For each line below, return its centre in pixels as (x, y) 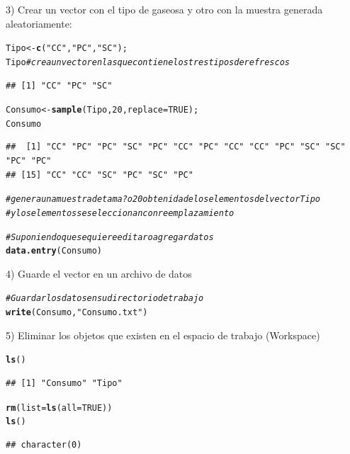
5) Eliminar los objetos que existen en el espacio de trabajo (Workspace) (163, 335)
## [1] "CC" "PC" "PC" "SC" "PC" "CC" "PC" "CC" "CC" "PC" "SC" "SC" (176, 147)
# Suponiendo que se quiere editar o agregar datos (110, 237)
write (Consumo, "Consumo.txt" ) (77, 313)
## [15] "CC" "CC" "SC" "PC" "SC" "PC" (100, 175)
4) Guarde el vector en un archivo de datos (99, 273)
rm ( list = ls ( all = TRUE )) (59, 408)
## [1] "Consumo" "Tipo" (64, 383)
